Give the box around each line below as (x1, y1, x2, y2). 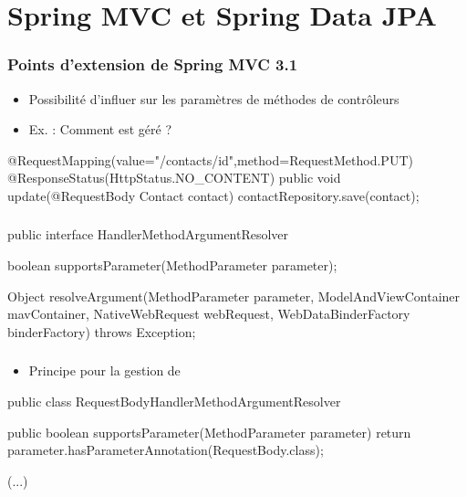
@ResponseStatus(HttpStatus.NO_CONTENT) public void (7, 168, 341, 187)
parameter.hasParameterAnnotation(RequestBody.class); (7, 440, 324, 460)
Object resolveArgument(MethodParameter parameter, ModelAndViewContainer (7, 286, 461, 305)
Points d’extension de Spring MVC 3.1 (7, 53, 298, 76)
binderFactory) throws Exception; (7, 322, 196, 341)
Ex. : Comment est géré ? (28, 120, 172, 139)
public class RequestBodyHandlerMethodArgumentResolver (7, 391, 341, 410)
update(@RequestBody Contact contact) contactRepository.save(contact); (7, 185, 420, 205)
